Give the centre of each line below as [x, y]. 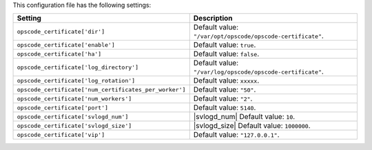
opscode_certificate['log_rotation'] [76, 80]
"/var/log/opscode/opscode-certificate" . [258, 72]
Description [213, 19]
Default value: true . [225, 45]
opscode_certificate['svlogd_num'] [73, 117]
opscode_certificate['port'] [63, 108]
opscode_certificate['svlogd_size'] [74, 126]
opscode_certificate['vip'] [61, 135]
